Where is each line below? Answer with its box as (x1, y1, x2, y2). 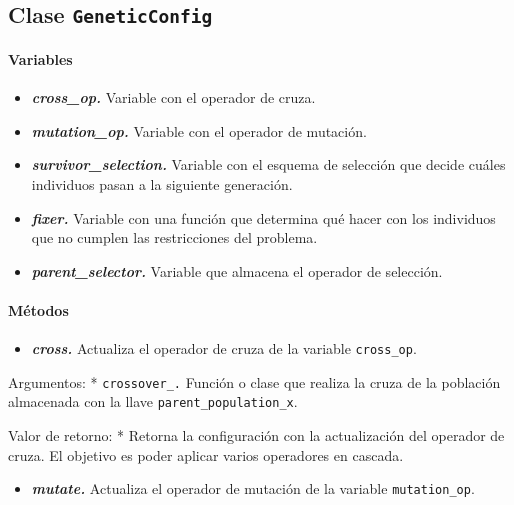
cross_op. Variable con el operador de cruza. (31, 87, 316, 108)
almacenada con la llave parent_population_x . (8, 391, 298, 412)
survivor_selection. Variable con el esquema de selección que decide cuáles (31, 154, 506, 175)
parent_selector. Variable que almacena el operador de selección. (31, 260, 443, 281)
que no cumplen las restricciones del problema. (31, 227, 318, 248)
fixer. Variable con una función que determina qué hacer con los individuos (31, 207, 496, 228)
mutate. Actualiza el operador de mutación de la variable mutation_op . (31, 478, 475, 499)
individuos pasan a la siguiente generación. (31, 173, 293, 194)
